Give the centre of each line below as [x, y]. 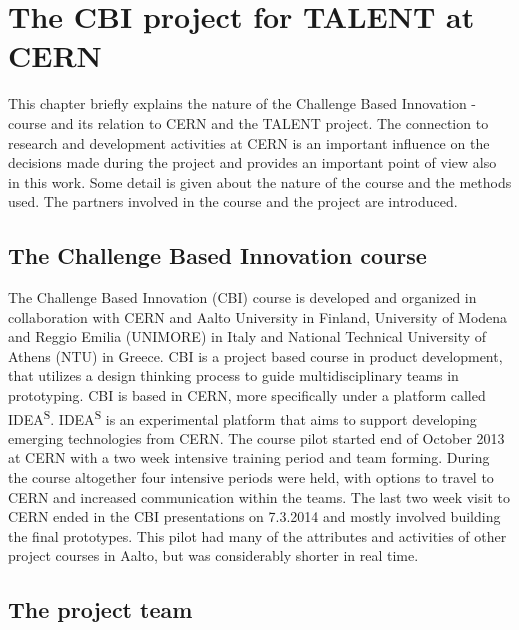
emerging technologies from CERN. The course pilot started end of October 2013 [256, 437]
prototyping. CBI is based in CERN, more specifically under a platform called [247, 395]
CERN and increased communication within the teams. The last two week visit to [259, 496]
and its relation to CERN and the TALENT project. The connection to [269, 122]
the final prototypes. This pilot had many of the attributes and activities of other [257, 535]
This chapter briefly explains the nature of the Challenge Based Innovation [237, 103]
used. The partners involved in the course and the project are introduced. [233, 201]
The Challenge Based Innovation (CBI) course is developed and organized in [242, 297]
